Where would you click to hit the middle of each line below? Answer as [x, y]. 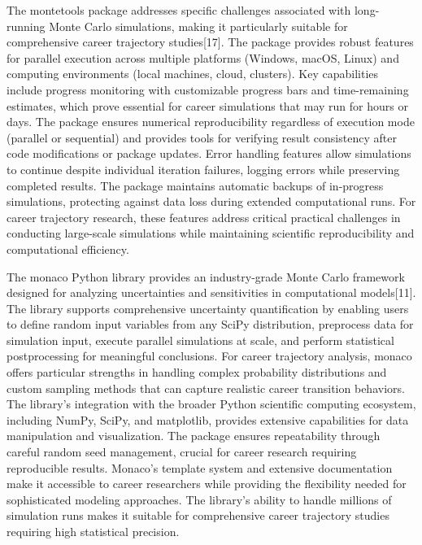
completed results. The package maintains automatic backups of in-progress [195, 185]
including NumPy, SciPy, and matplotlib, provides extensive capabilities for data [208, 419]
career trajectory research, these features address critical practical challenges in [204, 217]
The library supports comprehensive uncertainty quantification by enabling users [208, 308]
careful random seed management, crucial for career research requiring [182, 452]
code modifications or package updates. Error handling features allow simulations [209, 153]
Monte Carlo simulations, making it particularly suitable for [198, 26]
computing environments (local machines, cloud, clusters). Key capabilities [193, 74]
